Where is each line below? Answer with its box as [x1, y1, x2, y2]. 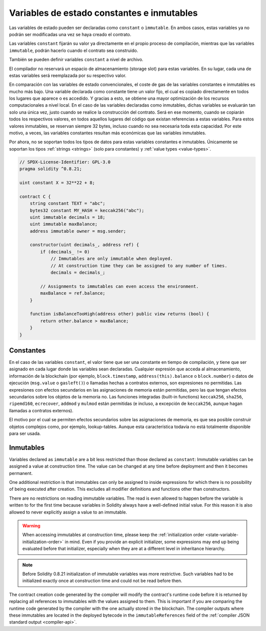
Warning [22, 522, 40, 528]
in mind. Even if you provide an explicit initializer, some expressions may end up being [65, 539, 239, 545]
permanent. [9, 470, 33, 476]
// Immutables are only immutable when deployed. [50, 256, 173, 262]
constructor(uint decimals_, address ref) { [30, 242, 139, 248]
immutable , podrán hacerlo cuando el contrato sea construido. [9, 47, 138, 53]
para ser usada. [9, 430, 41, 436]
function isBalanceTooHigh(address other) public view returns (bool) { [30, 311, 209, 317]
